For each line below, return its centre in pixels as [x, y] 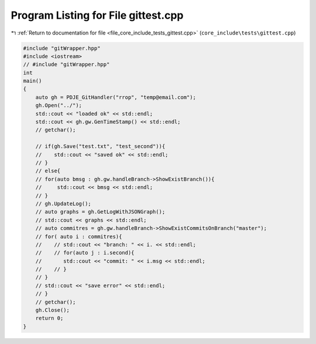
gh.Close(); [53, 310]
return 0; [49, 318]
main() [32, 81]
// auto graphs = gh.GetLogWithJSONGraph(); [100, 212]
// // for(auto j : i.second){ [85, 253]
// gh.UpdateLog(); [63, 204]
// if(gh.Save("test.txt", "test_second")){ [100, 147]
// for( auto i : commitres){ [79, 236]
